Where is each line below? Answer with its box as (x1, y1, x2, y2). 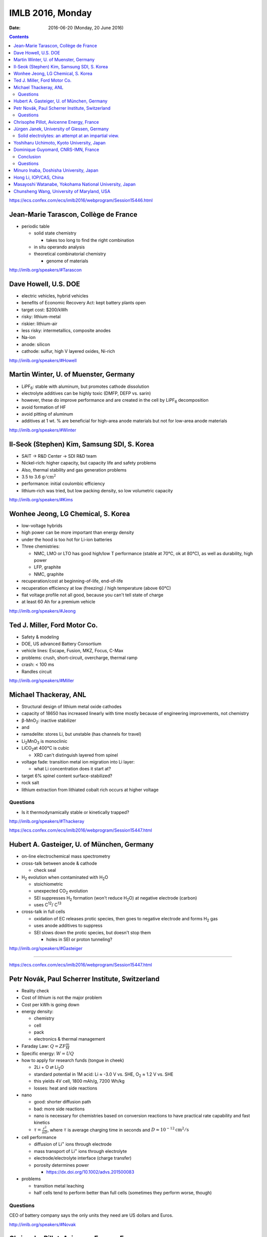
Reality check (21, 988, 49, 994)
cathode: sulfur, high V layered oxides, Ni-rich (21, 348, 116, 354)
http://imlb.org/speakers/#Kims (9, 497, 73, 503)
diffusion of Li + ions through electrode (34, 1141, 112, 1147)
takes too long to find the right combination (46, 237, 134, 243)
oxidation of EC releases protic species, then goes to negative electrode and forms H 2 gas (34, 915, 218, 923)
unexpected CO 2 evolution (34, 888, 89, 895)
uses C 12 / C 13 (34, 901, 62, 908)
